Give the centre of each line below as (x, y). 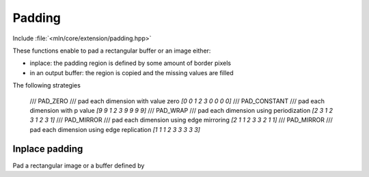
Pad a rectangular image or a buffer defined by (79, 165)
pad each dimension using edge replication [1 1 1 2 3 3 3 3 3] (115, 129)
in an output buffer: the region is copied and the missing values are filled (132, 72)
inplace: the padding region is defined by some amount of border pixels (131, 63)
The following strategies (47, 85)
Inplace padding (48, 149)
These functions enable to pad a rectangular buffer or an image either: (112, 51)
